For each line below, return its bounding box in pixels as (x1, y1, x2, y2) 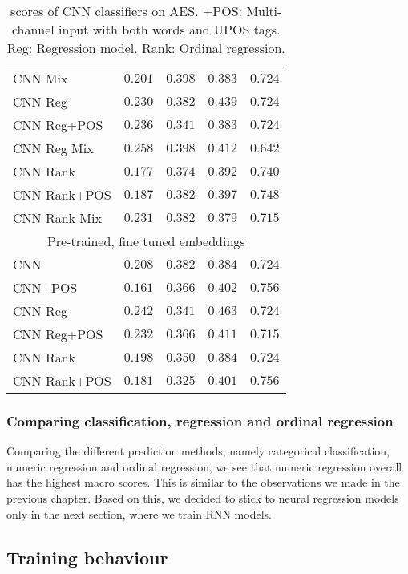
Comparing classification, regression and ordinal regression (6, 410, 394, 430)
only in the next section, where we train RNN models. (6, 505, 272, 522)
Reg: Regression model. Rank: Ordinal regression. (6, 38, 285, 57)
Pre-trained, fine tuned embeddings (46, 232, 245, 250)
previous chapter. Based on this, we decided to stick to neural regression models (6, 490, 399, 506)
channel (11, 20, 55, 38)
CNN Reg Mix (13, 139, 94, 157)
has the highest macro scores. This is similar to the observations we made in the (6, 474, 400, 491)
